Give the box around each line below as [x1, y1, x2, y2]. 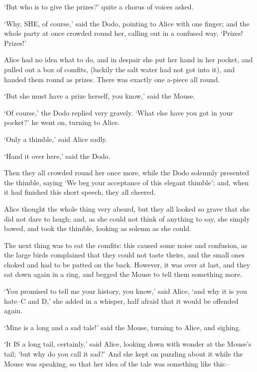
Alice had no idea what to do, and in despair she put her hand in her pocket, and [4, 54, 253, 65]
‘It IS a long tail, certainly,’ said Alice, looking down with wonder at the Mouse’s [4, 339, 252, 349]
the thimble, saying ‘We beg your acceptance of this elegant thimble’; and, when [4, 177, 249, 187]
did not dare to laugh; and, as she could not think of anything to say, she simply [4, 213, 250, 224]
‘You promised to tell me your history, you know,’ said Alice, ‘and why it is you [4, 286, 247, 296]
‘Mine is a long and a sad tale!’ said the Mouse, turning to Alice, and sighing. [4, 322, 241, 332]
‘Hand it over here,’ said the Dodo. [4, 150, 111, 161]
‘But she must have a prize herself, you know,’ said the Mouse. [4, 91, 195, 101]
